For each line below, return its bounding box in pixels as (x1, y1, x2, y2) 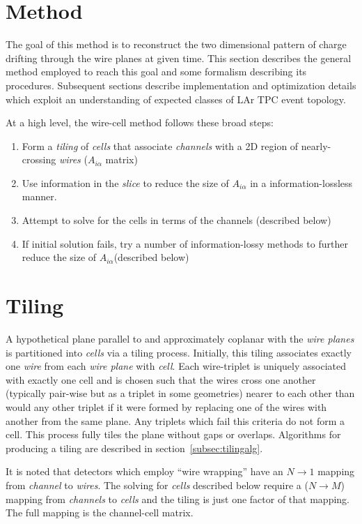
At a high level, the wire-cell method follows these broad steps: (6, 115, 274, 130)
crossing (22, 152, 56, 167)
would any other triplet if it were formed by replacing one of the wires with (6, 399, 327, 414)
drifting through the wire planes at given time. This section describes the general (6, 50, 352, 65)
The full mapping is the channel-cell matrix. (6, 505, 194, 520)
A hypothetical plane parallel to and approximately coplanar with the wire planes (6, 331, 354, 345)
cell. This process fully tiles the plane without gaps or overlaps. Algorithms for (6, 427, 341, 442)
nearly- (301, 138, 331, 153)
